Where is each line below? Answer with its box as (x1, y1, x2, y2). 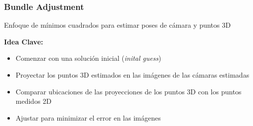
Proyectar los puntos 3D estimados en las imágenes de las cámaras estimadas (15, 70, 250, 80)
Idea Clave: (4, 36, 43, 46)
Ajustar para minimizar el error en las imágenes (15, 112, 161, 123)
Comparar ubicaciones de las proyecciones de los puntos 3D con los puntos (15, 86, 242, 96)
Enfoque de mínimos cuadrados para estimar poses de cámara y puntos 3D (4, 20, 231, 30)
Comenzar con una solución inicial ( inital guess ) (15, 53, 161, 63)
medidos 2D (15, 96, 52, 106)
